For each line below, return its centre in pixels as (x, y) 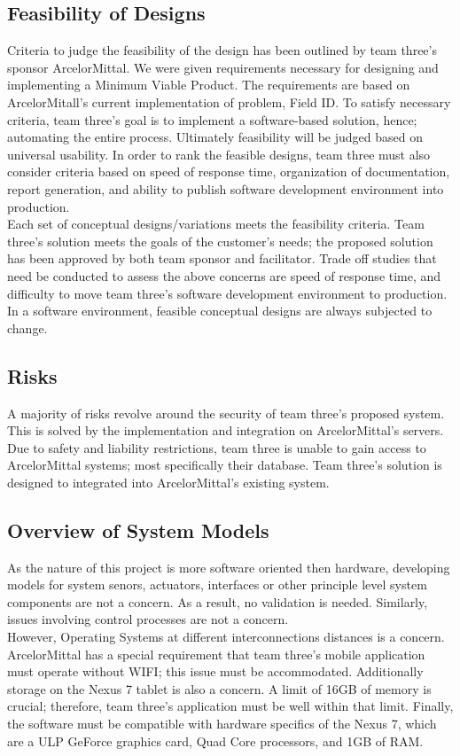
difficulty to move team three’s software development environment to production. (227, 293)
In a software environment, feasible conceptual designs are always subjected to (220, 311)
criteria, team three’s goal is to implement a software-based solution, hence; (212, 119)
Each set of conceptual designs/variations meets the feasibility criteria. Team (216, 224)
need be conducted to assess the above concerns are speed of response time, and (224, 275)
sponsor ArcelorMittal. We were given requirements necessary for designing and (223, 67)
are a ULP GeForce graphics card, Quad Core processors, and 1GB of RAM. (215, 740)
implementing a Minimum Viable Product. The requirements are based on (209, 85)
